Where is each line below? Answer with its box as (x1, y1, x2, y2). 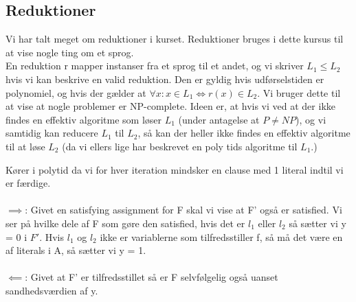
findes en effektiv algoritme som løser (5, 112, 162, 126)
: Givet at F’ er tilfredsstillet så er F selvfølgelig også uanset (25, 270, 278, 284)
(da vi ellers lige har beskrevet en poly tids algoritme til (62, 139, 298, 153)
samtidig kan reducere (5, 126, 98, 140)
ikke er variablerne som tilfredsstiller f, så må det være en (100, 229, 343, 244)
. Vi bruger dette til (257, 85, 341, 100)
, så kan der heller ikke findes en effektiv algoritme (137, 126, 351, 140)
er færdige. (5, 176, 51, 190)
